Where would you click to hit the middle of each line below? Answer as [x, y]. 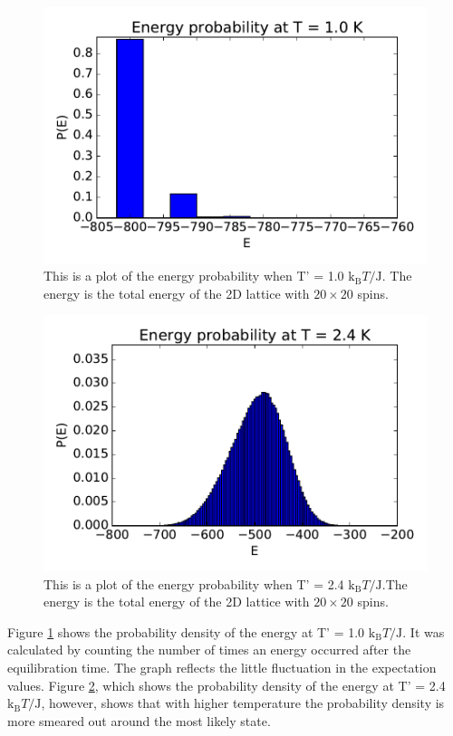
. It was [424, 631]
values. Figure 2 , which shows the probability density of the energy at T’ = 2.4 [226, 685]
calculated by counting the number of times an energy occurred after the [209, 650]
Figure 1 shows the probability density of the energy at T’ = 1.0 [186, 631]
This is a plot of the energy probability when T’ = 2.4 [194, 583]
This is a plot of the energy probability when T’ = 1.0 [194, 276]
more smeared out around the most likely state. [139, 720]
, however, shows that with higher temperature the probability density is [243, 703]
